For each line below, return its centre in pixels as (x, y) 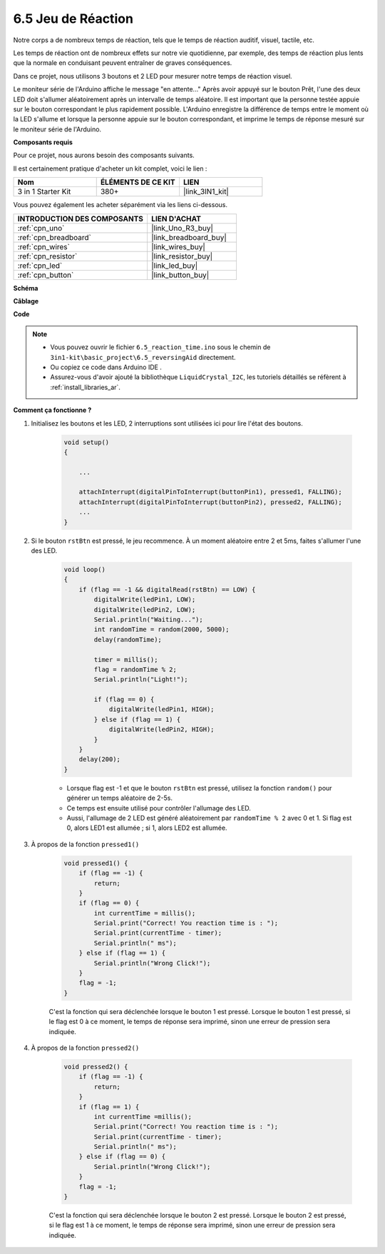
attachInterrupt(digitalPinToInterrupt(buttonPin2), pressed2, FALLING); (210, 502)
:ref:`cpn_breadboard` (55, 237)
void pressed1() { (96, 863)
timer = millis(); (126, 659)
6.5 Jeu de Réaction (73, 19)
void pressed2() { (96, 1067)
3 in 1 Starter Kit (44, 191)
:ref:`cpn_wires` (44, 246)
